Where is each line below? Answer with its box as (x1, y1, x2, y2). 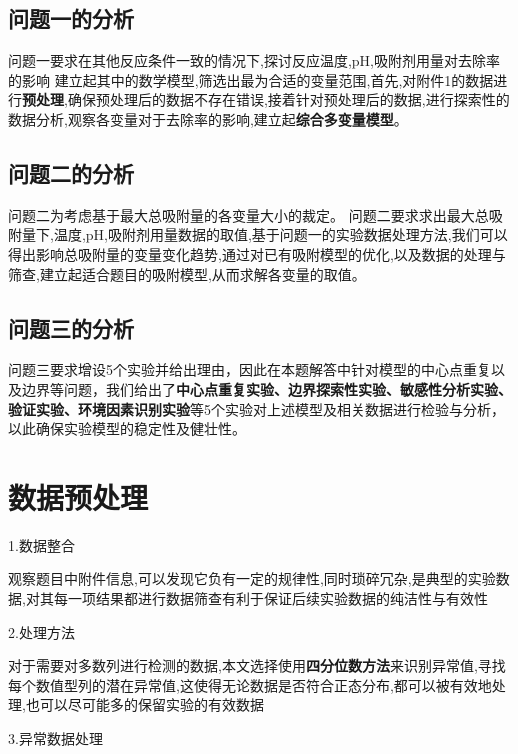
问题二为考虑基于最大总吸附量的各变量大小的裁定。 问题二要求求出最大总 (8, 204, 489, 225)
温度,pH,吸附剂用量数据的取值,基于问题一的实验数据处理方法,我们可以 (53, 224, 508, 245)
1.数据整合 (8, 534, 75, 555)
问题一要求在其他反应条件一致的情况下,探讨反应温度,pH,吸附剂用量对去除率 (8, 50, 500, 71)
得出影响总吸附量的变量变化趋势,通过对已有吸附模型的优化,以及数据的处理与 (8, 243, 506, 264)
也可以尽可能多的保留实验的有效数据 (25, 694, 264, 715)
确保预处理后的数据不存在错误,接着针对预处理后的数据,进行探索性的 (67, 89, 510, 110)
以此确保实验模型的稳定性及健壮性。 (8, 418, 246, 439)
